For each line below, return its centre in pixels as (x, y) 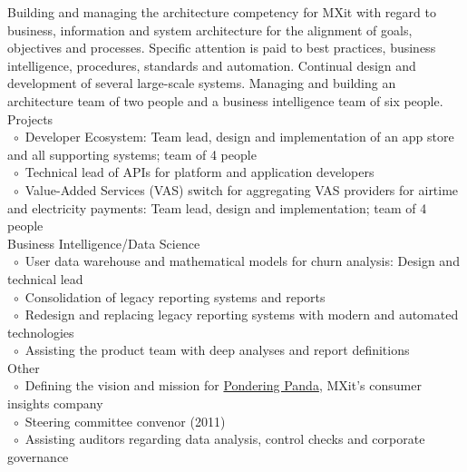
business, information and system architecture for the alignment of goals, (210, 29)
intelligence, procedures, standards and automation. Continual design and (212, 65)
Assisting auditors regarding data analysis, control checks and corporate (225, 439)
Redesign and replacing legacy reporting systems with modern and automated (242, 315)
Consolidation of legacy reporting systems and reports (175, 296)
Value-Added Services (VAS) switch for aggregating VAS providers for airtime (242, 189)
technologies (41, 332)
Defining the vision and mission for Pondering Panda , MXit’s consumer (223, 385)
